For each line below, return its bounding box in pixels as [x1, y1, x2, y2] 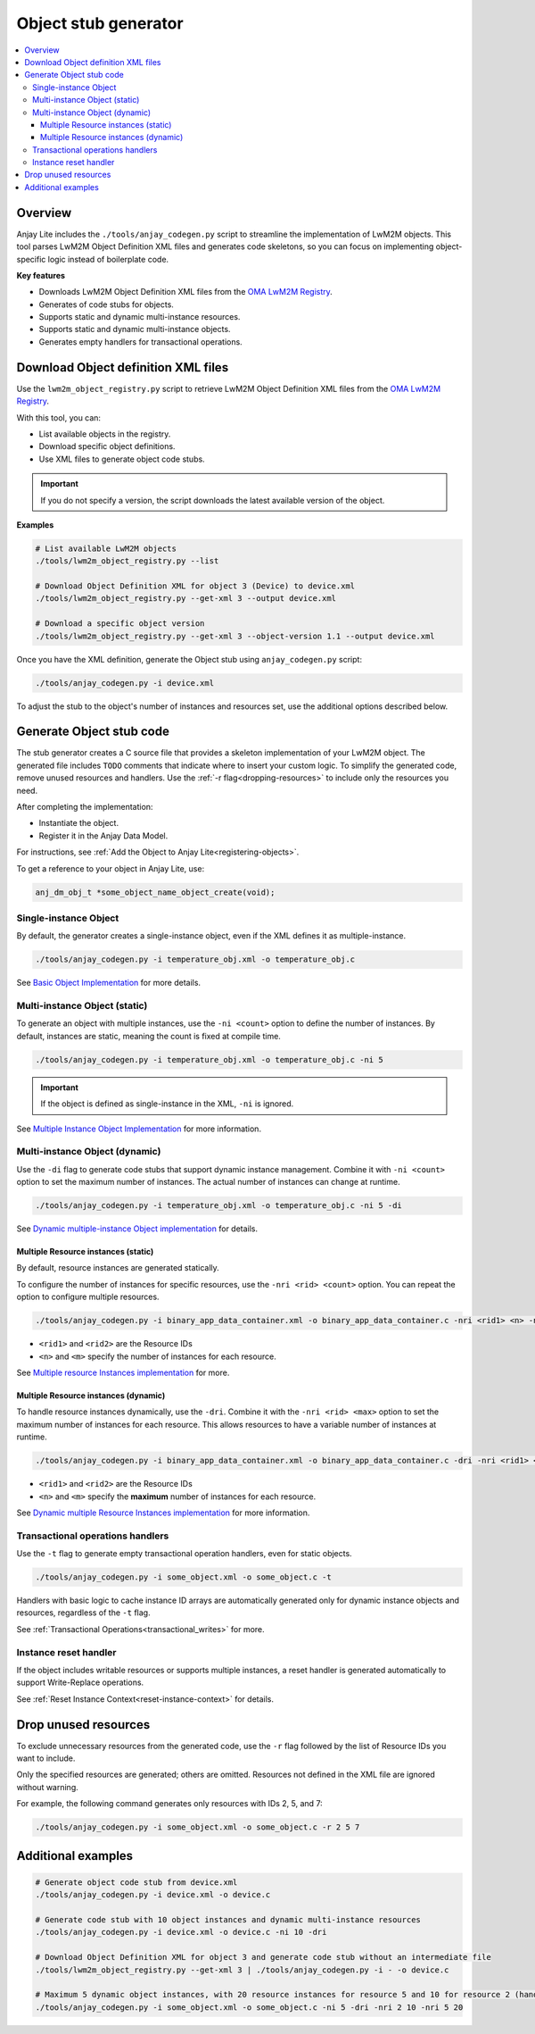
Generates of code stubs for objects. [38, 299, 174, 310]
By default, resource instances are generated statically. [16, 1263, 220, 1273]
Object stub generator [16, 13, 184, 33]
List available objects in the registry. [38, 429, 171, 439]
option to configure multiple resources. [16, 1291, 160, 1303]
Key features [16, 270, 66, 280]
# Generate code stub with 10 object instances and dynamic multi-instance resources [35, 1914, 421, 1924]
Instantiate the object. [38, 818, 119, 829]
